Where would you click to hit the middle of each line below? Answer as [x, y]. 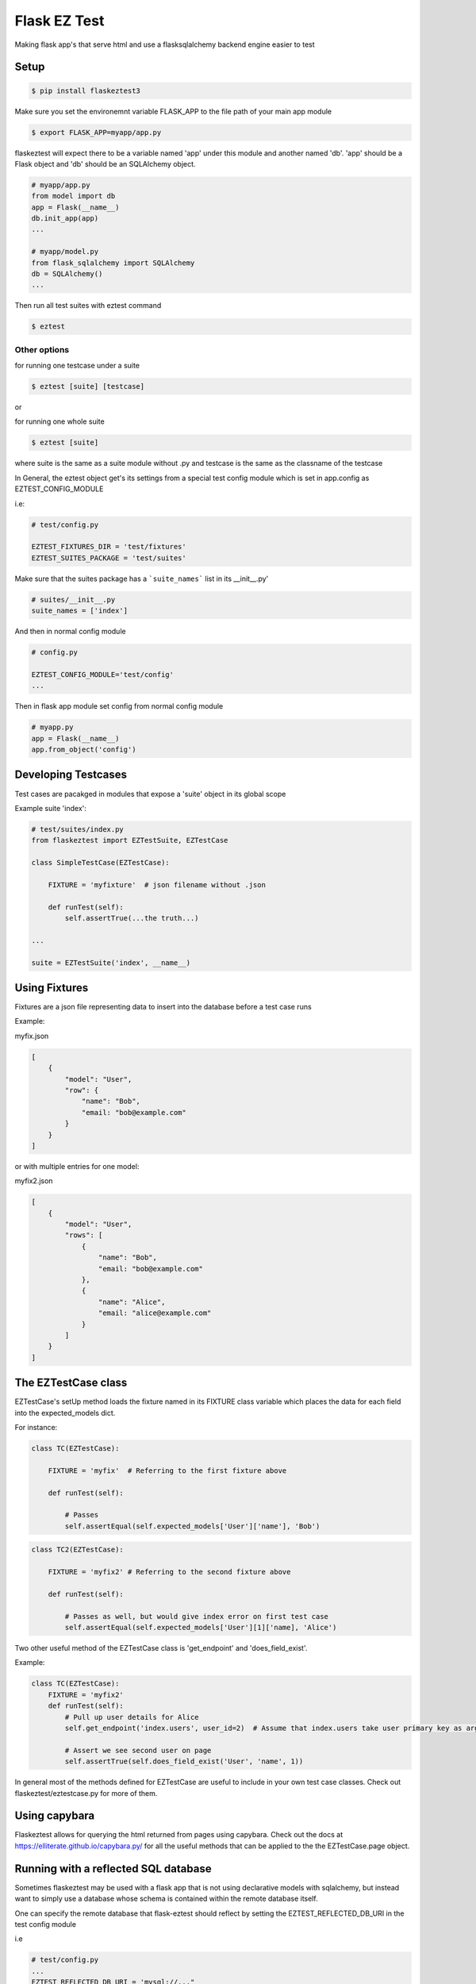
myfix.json [32, 1036]
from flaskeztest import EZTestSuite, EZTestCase [130, 840]
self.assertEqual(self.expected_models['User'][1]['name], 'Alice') [201, 1628]
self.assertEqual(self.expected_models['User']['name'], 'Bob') [192, 1526]
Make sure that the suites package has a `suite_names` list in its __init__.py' [142, 579]
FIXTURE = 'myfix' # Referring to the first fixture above [167, 1471]
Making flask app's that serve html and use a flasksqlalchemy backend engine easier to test [165, 44]
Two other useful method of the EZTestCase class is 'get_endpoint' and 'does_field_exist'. [161, 1648]
